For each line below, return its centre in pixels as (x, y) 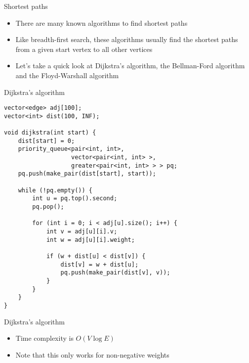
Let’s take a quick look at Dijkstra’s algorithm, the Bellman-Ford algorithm (130, 66)
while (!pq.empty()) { (55, 190)
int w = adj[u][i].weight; (90, 240)
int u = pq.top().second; (75, 199)
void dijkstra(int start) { (50, 133)
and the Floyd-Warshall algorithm (67, 75)
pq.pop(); (48, 207)
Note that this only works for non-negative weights (92, 354)
